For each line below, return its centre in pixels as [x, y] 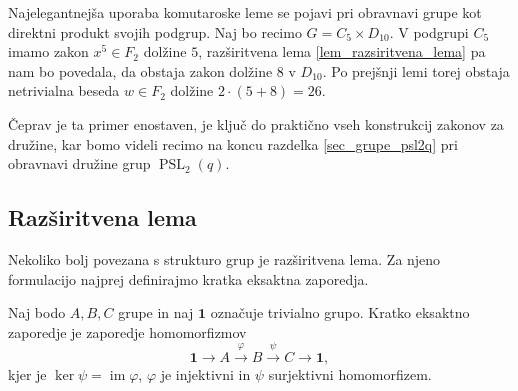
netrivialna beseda [64, 90]
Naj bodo [37, 312]
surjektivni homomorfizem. [350, 374]
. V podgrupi [429, 31]
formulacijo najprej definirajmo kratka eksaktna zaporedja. [188, 278]
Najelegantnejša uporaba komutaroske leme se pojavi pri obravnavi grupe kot [245, 12]
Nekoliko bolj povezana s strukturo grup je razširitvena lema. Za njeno [224, 258]
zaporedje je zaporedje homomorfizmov [127, 331]
